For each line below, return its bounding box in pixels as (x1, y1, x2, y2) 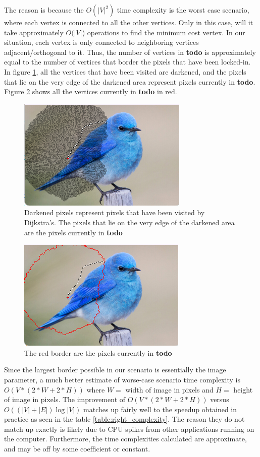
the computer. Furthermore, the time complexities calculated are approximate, (4, 433, 247, 444)
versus (210, 394, 229, 405)
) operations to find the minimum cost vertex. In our (82, 27, 245, 37)
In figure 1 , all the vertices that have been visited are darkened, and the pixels (4, 66, 246, 77)
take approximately (4, 27, 64, 37)
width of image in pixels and (125, 384, 214, 395)
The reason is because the (4, 5, 84, 15)
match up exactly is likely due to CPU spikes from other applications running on (4, 423, 254, 434)
